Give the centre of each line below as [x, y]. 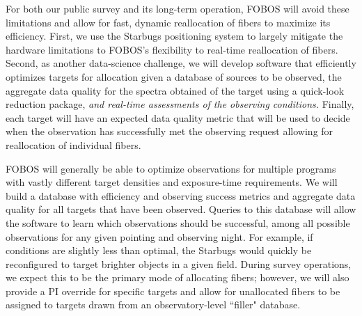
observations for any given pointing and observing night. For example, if [159, 236]
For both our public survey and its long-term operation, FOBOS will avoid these [178, 8]
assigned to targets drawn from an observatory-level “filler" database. [153, 305]
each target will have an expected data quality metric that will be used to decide [178, 117]
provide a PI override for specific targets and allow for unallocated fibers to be [173, 291]
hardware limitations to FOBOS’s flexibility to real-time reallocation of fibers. [172, 49]
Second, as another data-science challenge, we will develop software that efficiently [181, 63]
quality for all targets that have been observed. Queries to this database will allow [181, 209]
